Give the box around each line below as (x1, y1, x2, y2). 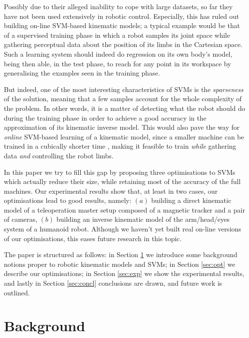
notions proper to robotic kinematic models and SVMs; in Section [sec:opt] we (4, 259, 235, 269)
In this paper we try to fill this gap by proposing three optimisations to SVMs (4, 167, 235, 177)
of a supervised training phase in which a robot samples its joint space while (4, 30, 230, 40)
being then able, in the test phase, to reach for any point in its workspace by (4, 58, 231, 68)
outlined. (4, 287, 30, 297)
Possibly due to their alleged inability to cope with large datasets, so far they (4, 1, 233, 11)
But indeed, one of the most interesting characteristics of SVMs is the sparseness (4, 84, 244, 94)
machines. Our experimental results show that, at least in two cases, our (4, 185, 218, 196)
